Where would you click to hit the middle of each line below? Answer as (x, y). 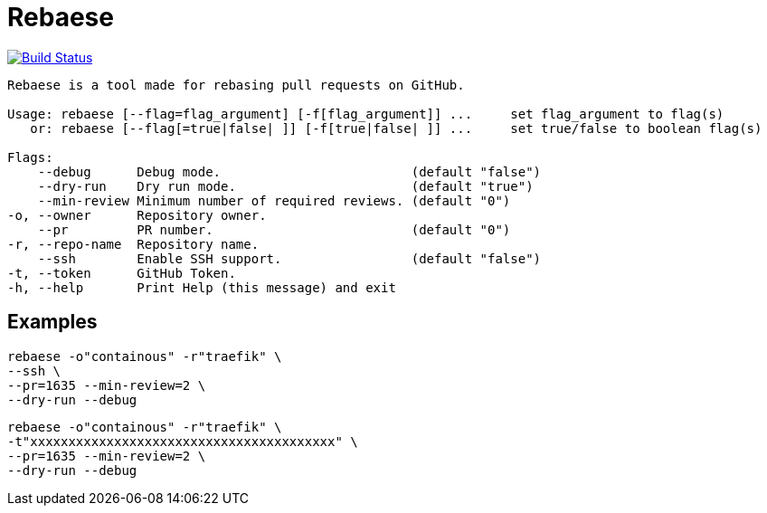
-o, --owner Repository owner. (137, 215)
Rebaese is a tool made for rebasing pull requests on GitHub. (236, 85)
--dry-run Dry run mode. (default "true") (285, 186)
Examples (52, 322)
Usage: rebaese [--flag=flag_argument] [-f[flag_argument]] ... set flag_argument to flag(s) (366, 114)
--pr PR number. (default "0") (274, 229)
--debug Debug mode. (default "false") (289, 171)
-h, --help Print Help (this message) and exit (202, 287)
